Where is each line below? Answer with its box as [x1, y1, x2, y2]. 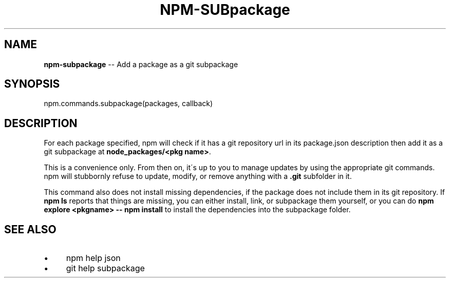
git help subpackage [66, 263, 145, 274]
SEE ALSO [4, 223, 57, 236]
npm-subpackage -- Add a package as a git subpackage [44, 59, 238, 69]
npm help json [66, 253, 121, 264]
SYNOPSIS [4, 77, 60, 91]
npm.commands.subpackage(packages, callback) [44, 99, 213, 108]
